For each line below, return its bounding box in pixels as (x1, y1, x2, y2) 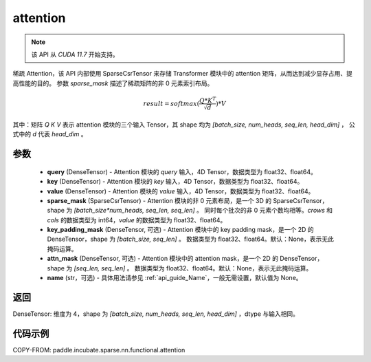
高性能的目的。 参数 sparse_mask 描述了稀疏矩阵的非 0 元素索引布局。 (12, 79, 214, 87)
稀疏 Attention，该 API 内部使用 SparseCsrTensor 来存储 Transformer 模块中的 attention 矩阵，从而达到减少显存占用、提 (12, 70, 353, 78)
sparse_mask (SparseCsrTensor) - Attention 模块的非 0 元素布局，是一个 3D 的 (47, 196, 271, 204)
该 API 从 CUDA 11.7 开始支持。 (31, 50, 120, 58)
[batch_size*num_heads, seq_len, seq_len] (74, 206, 195, 215)
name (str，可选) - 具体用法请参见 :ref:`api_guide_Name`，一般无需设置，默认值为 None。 (47, 274, 302, 282)
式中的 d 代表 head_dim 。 (12, 130, 87, 138)
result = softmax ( (143, 100, 200, 108)
